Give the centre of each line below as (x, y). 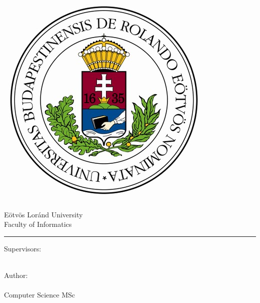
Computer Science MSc (39, 295)
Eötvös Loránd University (43, 214)
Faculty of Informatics (38, 224)
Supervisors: (23, 248)
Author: (16, 275)
